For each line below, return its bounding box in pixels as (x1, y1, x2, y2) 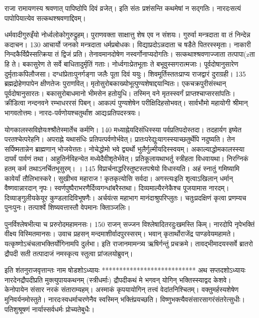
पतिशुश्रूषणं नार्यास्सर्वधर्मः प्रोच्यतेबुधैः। (4, 304, 95, 314)
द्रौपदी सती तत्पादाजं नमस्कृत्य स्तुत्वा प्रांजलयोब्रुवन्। (4, 248, 133, 258)
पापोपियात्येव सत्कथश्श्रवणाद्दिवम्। (4, 12, 86, 23)
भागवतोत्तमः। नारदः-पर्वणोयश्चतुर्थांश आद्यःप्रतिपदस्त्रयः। (4, 107, 141, 117)
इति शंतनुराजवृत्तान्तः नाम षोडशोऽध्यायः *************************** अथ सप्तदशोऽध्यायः (4, 265, 246, 275)
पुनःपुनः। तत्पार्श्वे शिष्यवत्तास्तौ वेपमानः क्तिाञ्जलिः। (4, 202, 131, 212)
